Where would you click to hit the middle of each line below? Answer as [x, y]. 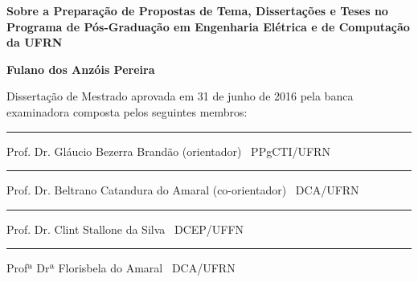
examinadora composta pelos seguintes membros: [127, 111]
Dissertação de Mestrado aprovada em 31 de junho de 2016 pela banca [180, 96]
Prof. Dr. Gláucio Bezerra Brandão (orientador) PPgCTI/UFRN [168, 151]
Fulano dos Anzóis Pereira [81, 69]
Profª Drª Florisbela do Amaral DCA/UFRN [121, 268]
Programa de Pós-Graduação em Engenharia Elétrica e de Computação [208, 26]
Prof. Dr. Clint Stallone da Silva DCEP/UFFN [125, 229]
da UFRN [35, 42]
